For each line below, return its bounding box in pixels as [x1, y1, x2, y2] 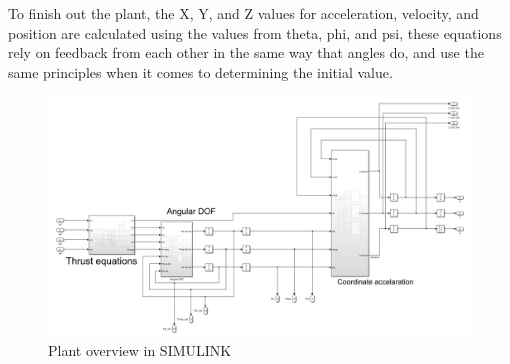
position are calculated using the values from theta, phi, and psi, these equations [8, 22, 502, 43]
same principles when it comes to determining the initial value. [8, 61, 393, 82]
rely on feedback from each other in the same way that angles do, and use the [8, 42, 484, 63]
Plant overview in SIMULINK [48, 340, 232, 361]
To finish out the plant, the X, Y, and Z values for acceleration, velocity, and [8, 3, 479, 23]
